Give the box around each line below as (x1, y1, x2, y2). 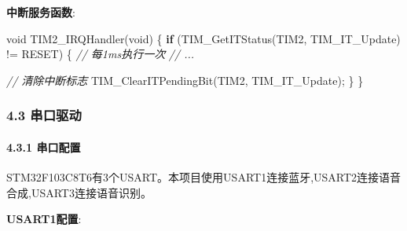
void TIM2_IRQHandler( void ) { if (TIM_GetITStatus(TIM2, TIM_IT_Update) (6, 30, 401, 46)
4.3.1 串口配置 (6, 138, 81, 155)
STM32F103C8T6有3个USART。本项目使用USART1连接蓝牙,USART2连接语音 (6, 169, 401, 185)
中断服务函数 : (6, 4, 75, 20)
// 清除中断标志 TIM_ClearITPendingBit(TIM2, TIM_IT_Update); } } (6, 71, 364, 88)
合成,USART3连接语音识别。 (6, 184, 152, 200)
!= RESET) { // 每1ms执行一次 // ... (6, 46, 195, 62)
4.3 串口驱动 (6, 105, 82, 125)
